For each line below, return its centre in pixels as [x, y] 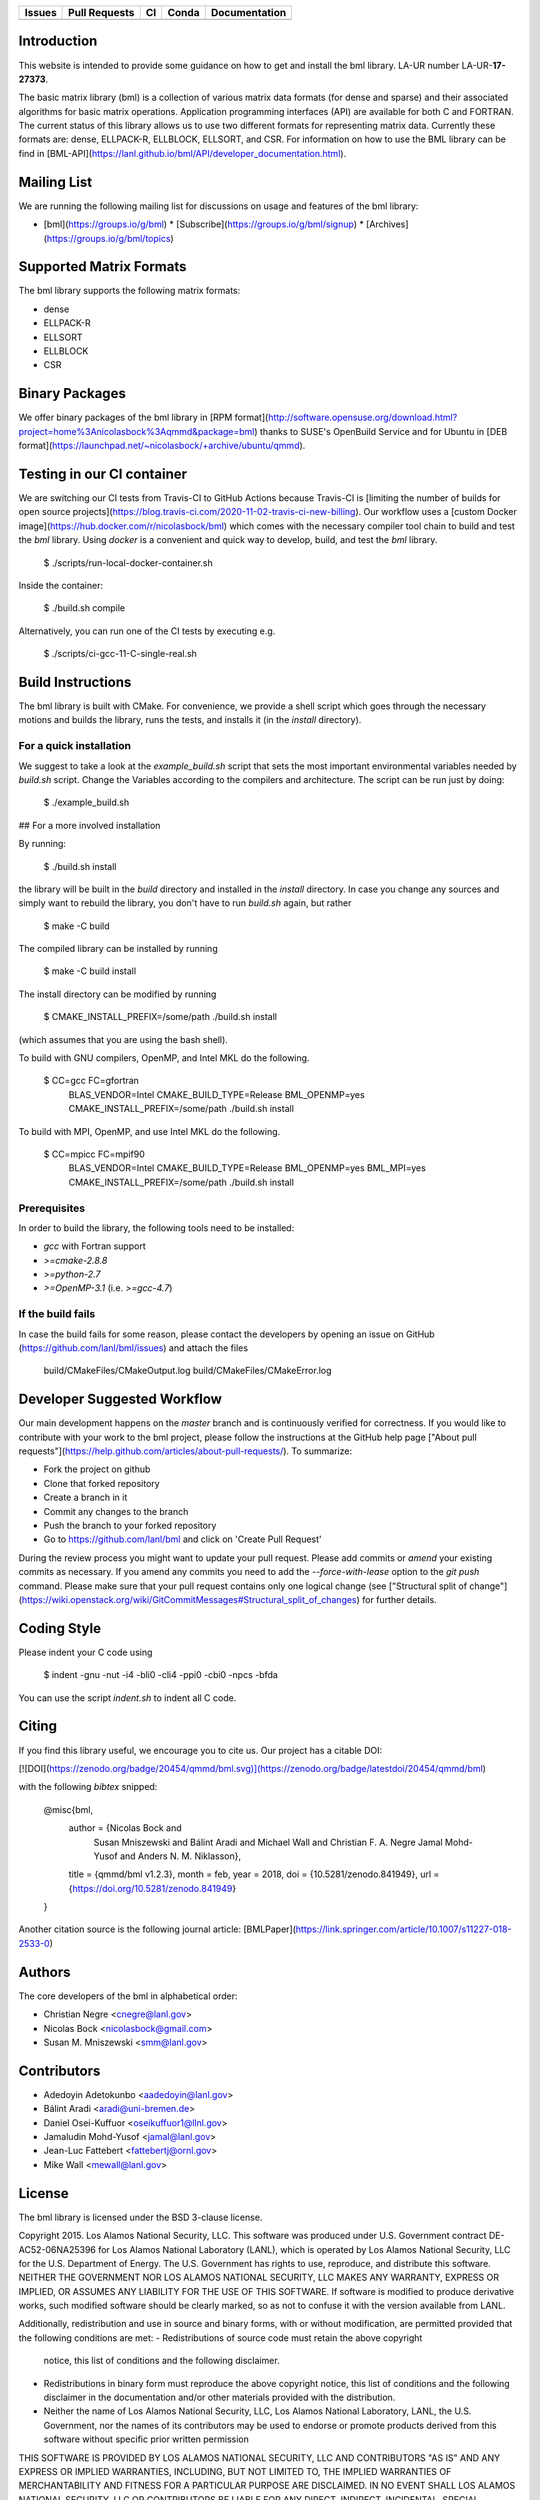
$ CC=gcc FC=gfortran [91, 1081]
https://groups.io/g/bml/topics [108, 238]
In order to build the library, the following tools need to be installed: [156, 1227]
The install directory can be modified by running [117, 994]
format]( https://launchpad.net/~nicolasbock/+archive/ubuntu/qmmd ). [162, 446]
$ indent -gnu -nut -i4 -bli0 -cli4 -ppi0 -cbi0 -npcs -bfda [161, 1675]
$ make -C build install [90, 971]
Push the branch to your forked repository [130, 1526]
